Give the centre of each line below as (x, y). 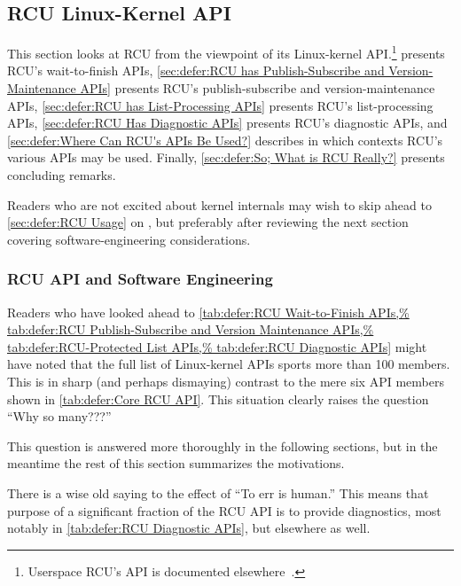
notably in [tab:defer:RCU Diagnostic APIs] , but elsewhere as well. (189, 528)
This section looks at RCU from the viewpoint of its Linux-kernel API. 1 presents (226, 52)
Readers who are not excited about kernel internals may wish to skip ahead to (219, 204)
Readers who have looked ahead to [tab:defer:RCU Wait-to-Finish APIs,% (208, 312)
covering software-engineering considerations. (129, 239)
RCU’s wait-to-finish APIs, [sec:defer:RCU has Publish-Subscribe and (196, 70)
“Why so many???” (59, 416)
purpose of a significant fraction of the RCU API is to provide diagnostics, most (224, 510)
